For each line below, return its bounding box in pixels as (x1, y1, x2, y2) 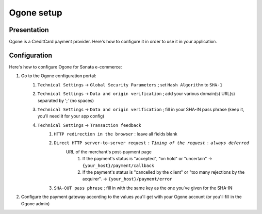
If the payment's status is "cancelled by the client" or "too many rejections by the (82, 169, 245, 175)
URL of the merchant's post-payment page (66, 148, 152, 155)
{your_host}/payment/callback (82, 163, 155, 168)
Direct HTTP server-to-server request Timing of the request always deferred (54, 140, 249, 146)
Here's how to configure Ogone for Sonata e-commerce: (9, 64, 122, 70)
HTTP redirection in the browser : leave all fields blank (54, 131, 178, 137)
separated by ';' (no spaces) (37, 98, 94, 103)
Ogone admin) (21, 200, 50, 206)
